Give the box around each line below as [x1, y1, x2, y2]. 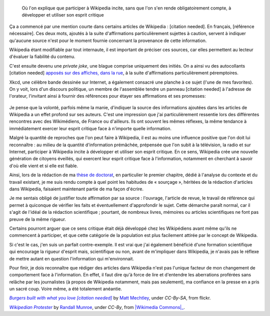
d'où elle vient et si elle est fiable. [9, 163, 78, 169]
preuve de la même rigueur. [9, 216, 66, 222]
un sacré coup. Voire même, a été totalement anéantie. [9, 286, 122, 292]
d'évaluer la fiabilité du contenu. [9, 54, 75, 60]
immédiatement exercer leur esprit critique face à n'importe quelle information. [9, 125, 172, 131]
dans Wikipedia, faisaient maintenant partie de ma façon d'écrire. [9, 186, 143, 192]
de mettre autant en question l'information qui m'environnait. [9, 255, 134, 261]
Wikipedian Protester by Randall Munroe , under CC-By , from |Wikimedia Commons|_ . [9, 304, 185, 310]
